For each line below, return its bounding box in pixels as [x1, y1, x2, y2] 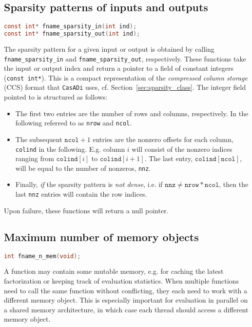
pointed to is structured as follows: [4, 92, 107, 102]
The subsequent [15, 134, 62, 144]
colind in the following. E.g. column [15, 143, 125, 154]
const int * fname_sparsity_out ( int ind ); [4, 30, 140, 38]
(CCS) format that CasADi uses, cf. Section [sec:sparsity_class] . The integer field [4, 82, 246, 92]
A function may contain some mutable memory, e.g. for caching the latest [4, 266, 224, 276]
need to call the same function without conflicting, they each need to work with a [4, 285, 248, 295]
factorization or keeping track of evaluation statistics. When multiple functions [4, 275, 239, 286]
